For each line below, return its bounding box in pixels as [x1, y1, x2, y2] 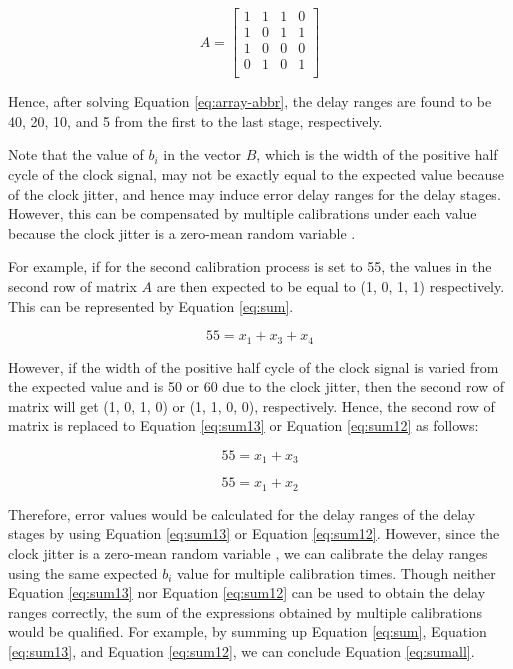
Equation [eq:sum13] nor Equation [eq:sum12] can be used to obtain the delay [8, 582, 486, 603]
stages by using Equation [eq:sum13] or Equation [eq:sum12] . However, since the [8, 523, 500, 544]
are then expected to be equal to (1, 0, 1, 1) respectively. [156, 275, 505, 296]
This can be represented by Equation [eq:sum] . [8, 295, 294, 316]
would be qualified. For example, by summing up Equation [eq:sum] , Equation [8, 621, 487, 642]
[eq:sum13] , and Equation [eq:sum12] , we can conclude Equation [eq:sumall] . [8, 640, 475, 661]
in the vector [163, 144, 242, 165]
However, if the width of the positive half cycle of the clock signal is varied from [8, 356, 499, 377]
